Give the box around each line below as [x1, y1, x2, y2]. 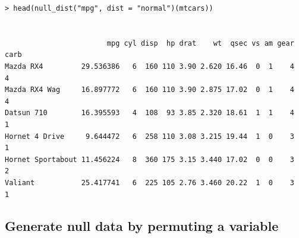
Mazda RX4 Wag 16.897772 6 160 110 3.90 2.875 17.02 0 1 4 [5, 85, 294, 94]
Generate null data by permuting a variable [5, 217, 279, 235]
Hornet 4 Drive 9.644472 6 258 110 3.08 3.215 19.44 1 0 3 [5, 132, 294, 141]
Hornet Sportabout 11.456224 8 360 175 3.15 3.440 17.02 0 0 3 [5, 155, 294, 164]
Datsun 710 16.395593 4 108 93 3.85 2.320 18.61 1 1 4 [5, 109, 294, 118]
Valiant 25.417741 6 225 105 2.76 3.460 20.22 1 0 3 [5, 178, 294, 187]
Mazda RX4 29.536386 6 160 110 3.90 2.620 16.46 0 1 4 [5, 62, 294, 71]
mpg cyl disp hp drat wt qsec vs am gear [106, 39, 294, 47]
